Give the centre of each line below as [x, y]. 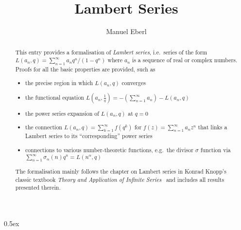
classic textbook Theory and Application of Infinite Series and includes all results [120, 179]
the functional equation [55, 97]
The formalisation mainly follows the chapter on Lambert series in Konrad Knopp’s [121, 171]
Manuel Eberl [126, 31]
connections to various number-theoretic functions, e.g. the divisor [109, 150]
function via [215, 150]
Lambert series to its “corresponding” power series [89, 136]
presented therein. [38, 187]
